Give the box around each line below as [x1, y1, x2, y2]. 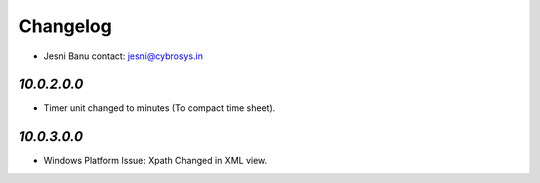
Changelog [18, 15, 112, 37]
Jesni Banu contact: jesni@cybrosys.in [43, 50, 204, 62]
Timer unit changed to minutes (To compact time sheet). [43, 102, 276, 114]
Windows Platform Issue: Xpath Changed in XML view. [43, 155, 268, 167]
